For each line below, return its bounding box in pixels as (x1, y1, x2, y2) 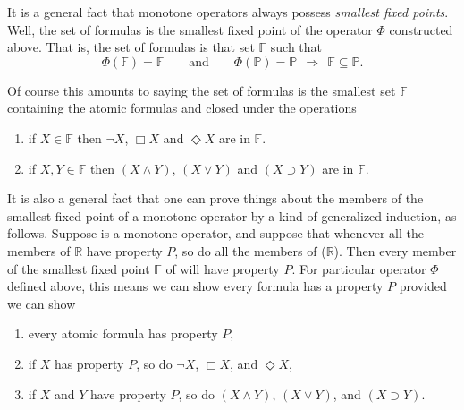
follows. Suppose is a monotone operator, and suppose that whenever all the (7, 224, 425, 243)
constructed (389, 20, 453, 38)
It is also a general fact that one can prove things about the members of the (7, 189, 424, 208)
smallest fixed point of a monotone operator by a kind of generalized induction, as (7, 206, 457, 225)
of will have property (165, 259, 280, 278)
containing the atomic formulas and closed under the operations (7, 98, 357, 117)
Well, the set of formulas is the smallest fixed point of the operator (7, 20, 373, 38)
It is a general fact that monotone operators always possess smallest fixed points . (7, 3, 449, 21)
